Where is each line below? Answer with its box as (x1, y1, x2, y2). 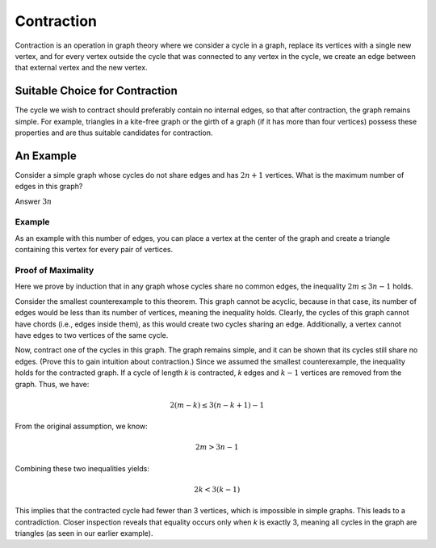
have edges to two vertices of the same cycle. (15, 330, 169, 339)
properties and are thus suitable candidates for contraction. (15, 128, 213, 137)
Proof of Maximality (15, 265, 94, 276)
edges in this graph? (15, 182, 83, 192)
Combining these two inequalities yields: (15, 463, 149, 473)
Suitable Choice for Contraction (15, 84, 178, 98)
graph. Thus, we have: (15, 379, 90, 389)
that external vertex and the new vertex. (15, 63, 149, 73)
